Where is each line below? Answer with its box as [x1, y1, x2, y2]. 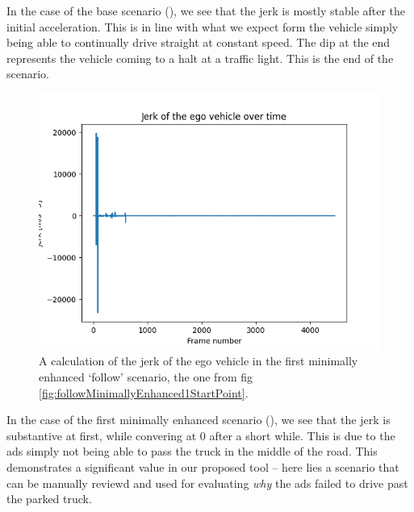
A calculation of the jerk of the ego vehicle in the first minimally [39, 352, 358, 369]
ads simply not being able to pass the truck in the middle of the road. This [6, 443, 378, 460]
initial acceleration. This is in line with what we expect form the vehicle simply [6, 18, 399, 35]
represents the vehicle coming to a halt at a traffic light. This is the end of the [6, 49, 394, 66]
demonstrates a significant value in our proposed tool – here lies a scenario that [6, 458, 399, 475]
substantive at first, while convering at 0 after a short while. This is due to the [6, 427, 395, 443]
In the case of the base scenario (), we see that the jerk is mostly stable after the [6, 2, 406, 19]
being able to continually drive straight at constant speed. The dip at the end [6, 34, 391, 51]
